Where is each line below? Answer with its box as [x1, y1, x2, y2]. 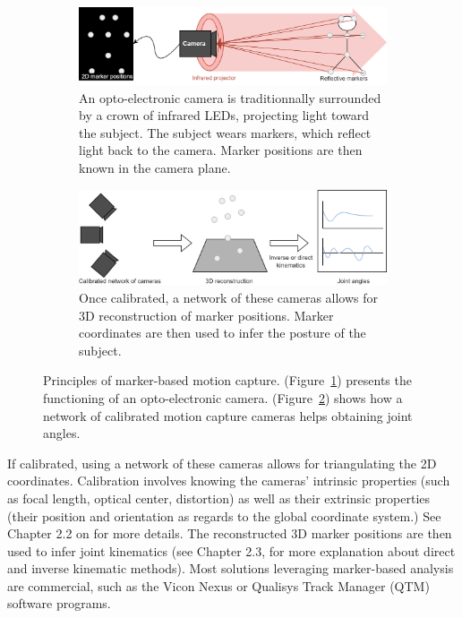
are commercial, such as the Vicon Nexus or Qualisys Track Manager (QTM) [7, 576, 430, 595]
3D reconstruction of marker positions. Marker [79, 305, 334, 324]
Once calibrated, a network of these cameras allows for [79, 288, 379, 306]
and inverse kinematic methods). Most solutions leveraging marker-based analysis [7, 559, 454, 578]
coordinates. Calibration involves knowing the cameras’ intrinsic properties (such [7, 471, 450, 490]
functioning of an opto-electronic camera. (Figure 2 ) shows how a [43, 388, 403, 407]
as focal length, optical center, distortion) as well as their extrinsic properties [7, 488, 431, 507]
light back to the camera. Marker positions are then [79, 141, 363, 159]
